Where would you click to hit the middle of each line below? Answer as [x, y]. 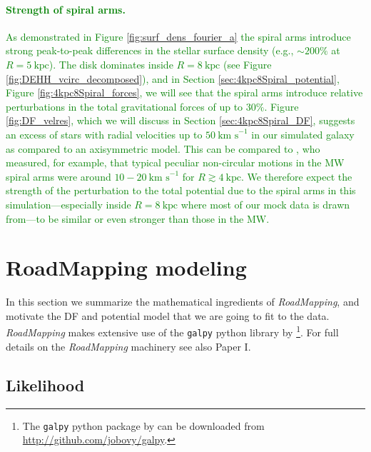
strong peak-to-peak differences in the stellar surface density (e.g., [150, 50]
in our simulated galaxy [303, 134]
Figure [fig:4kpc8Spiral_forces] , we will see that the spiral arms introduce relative [184, 92]
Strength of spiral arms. [66, 9]
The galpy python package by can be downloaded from [143, 425]
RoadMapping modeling [126, 267]
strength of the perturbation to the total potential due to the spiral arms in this [181, 190]
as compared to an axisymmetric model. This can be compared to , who [163, 148]
